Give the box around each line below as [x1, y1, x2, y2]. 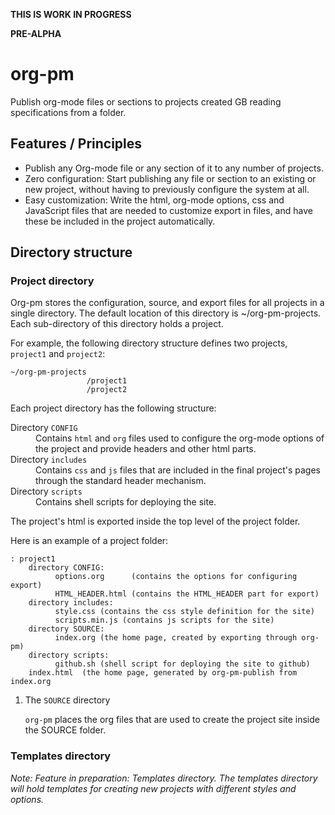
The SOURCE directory [24, 694, 111, 706]
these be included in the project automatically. [24, 215, 216, 227]
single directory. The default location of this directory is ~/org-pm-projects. [10, 307, 322, 319]
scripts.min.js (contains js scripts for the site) [54, 615, 275, 626]
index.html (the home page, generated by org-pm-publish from [28, 668, 298, 678]
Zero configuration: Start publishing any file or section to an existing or [24, 172, 317, 184]
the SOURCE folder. [24, 724, 107, 736]
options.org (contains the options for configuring [54, 572, 298, 582]
